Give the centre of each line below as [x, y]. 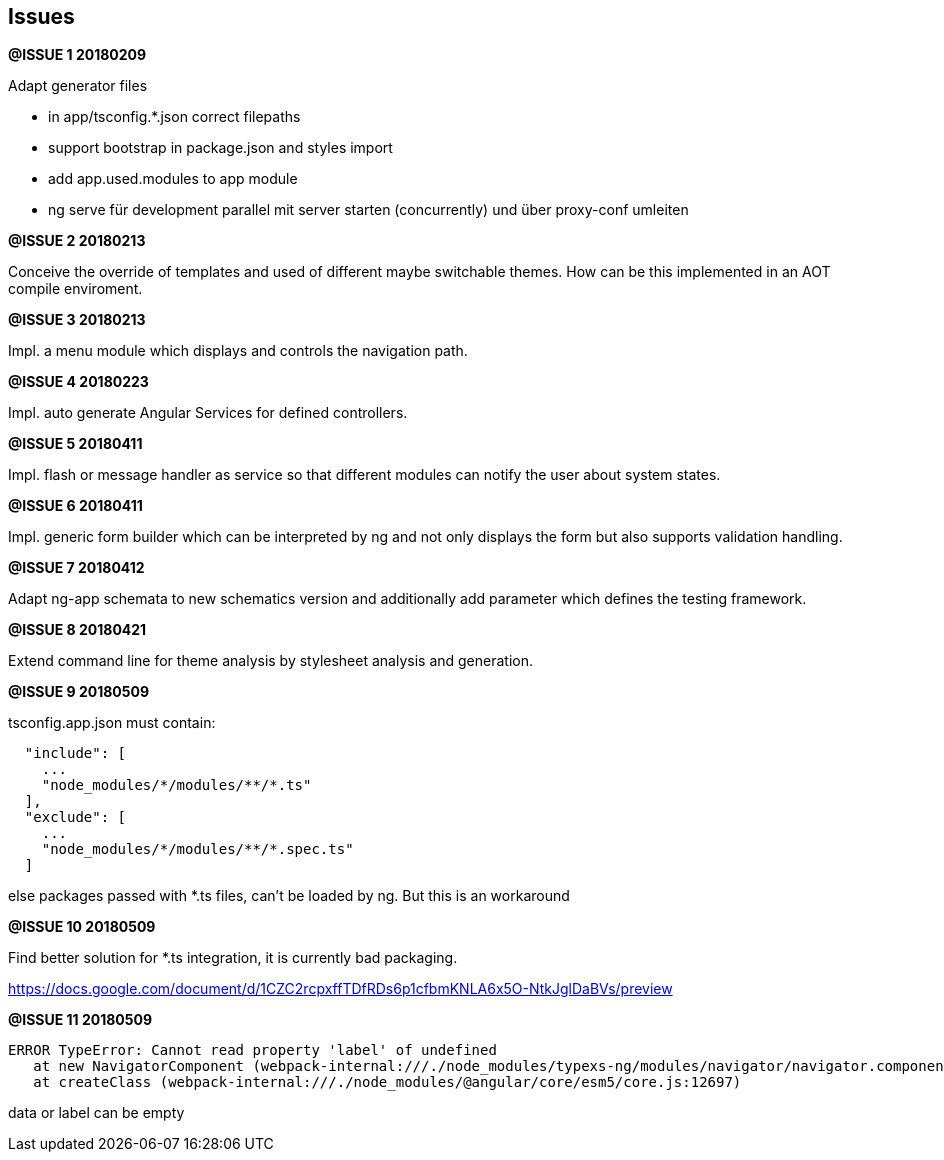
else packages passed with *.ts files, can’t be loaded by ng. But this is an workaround [289, 896]
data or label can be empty [96, 1113]
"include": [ [75, 753]
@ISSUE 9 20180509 [79, 692]
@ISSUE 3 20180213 [77, 320]
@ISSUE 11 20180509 [80, 1020]
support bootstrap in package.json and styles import [220, 148]
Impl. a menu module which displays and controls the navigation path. [238, 351]
